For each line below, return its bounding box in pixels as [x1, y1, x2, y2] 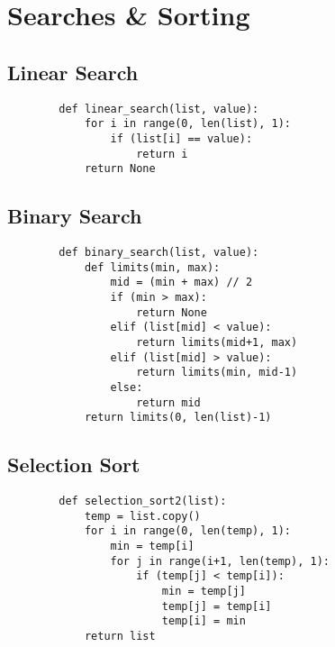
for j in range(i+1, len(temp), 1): [110, 554, 330, 568]
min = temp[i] [110, 540, 195, 553]
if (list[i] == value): [110, 132, 253, 145]
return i [136, 147, 188, 160]
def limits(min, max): [84, 260, 221, 274]
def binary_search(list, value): [59, 246, 259, 260]
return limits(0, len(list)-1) [84, 411, 272, 424]
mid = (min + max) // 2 [110, 276, 253, 289]
